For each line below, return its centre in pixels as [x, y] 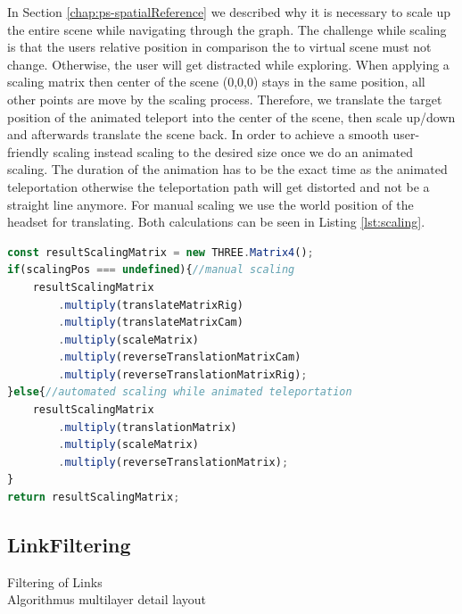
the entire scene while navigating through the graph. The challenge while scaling [227, 29]
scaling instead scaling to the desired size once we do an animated [233, 151]
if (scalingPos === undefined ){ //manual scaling [151, 270]
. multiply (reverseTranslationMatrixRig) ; [183, 374]
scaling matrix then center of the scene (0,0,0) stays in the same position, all [216, 82]
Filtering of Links [55, 581]
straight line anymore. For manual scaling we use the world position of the [210, 204]
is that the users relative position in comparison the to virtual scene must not [219, 47]
